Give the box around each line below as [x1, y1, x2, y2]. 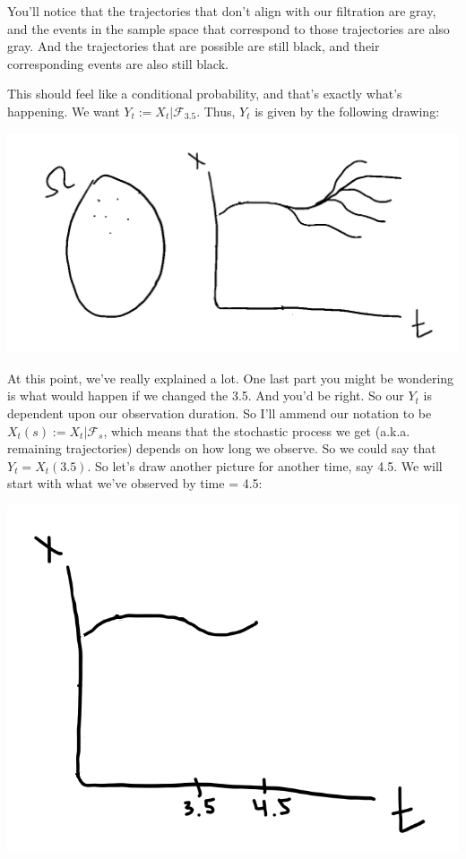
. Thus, [196, 101, 236, 120]
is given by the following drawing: [255, 101, 440, 120]
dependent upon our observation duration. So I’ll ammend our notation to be [7, 403, 432, 422]
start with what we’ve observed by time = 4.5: [7, 474, 263, 493]
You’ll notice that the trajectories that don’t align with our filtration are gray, [7, 2, 436, 20]
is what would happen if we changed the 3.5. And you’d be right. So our [7, 386, 404, 405]
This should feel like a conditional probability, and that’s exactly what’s [7, 84, 402, 103]
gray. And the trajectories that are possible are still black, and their [7, 37, 380, 56]
